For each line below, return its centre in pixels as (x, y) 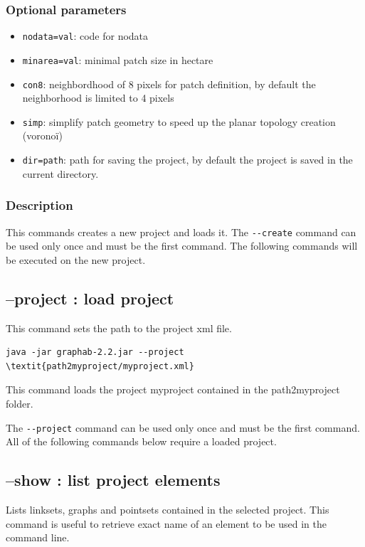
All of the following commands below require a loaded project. (141, 441)
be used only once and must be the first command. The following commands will (182, 246)
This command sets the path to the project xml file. (119, 328)
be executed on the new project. (76, 259)
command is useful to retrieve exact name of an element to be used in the (166, 523)
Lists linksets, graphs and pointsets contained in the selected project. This (168, 509)
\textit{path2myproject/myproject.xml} (100, 366)
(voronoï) (42, 136)
